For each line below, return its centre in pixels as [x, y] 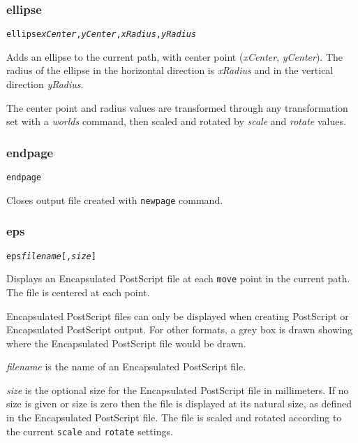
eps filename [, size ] [51, 256]
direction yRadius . [45, 84]
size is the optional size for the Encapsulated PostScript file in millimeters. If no [178, 390]
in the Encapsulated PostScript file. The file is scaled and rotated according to [174, 417]
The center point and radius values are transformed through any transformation [177, 107]
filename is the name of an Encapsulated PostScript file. [126, 366]
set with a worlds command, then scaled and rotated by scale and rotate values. [176, 121]
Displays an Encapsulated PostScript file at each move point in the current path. [178, 278]
